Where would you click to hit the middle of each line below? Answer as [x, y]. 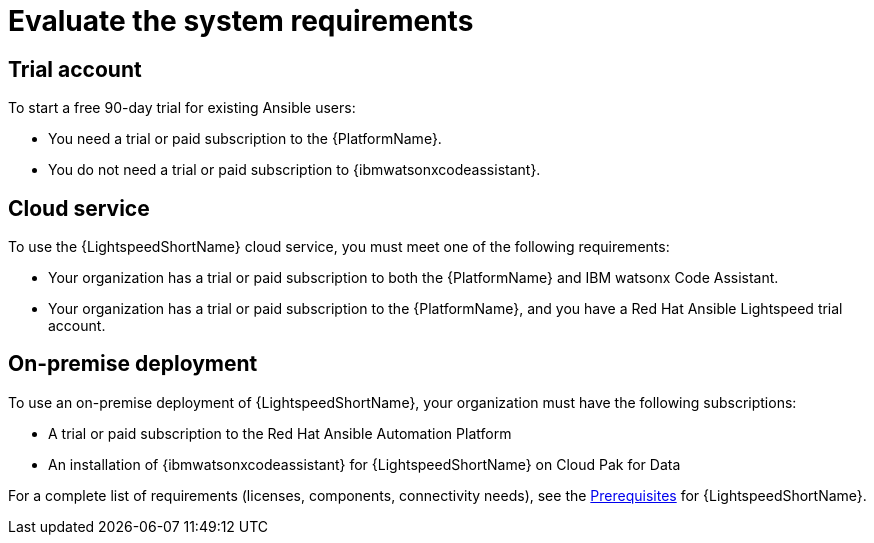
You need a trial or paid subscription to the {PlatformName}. [245, 139]
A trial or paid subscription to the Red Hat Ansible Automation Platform [280, 433]
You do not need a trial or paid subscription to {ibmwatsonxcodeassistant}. [294, 170]
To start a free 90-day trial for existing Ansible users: [182, 108]
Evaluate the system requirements [241, 21]
